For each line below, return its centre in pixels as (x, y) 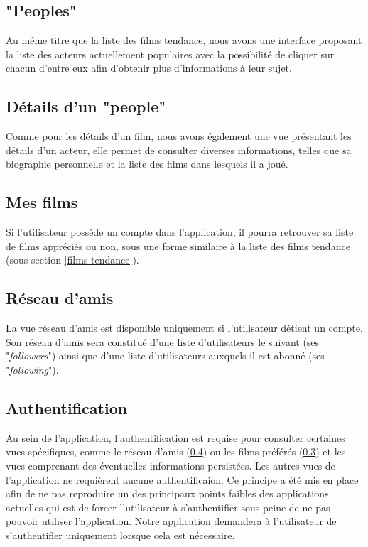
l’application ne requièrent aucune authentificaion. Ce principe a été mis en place (182, 479)
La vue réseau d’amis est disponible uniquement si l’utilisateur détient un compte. (184, 328)
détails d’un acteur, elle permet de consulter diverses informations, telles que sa (179, 150)
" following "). (32, 369)
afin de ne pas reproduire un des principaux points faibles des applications (167, 493)
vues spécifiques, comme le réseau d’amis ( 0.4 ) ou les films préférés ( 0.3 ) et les (176, 451)
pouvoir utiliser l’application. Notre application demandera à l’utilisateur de (171, 521)
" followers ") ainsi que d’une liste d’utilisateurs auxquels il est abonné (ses (165, 356)
